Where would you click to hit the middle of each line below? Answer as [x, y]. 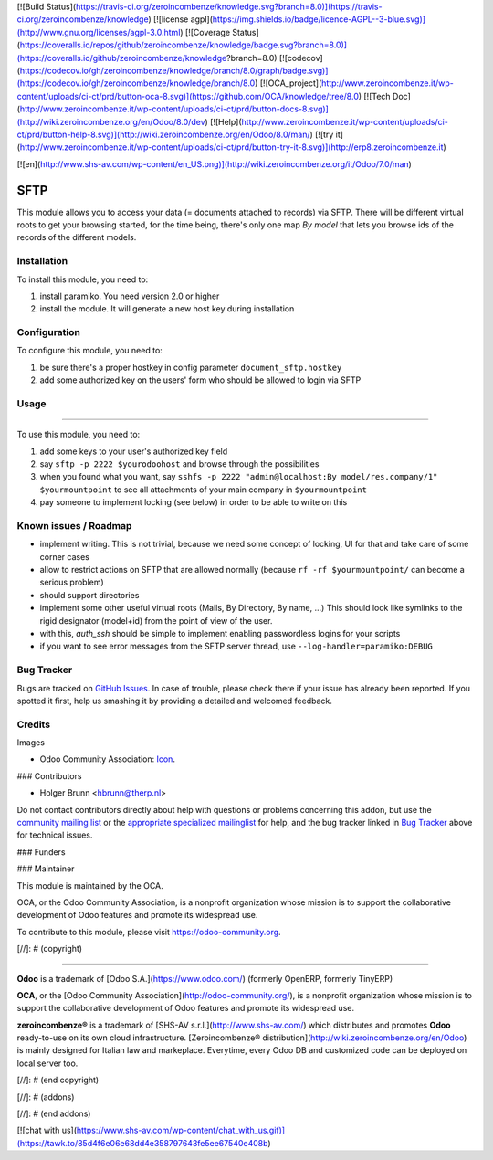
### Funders [41, 852]
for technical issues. [55, 835]
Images [31, 743]
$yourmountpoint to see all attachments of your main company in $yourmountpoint [203, 490]
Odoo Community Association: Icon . [107, 759]
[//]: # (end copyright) [58, 1080]
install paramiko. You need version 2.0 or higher [130, 296]
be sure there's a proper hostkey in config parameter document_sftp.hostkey [191, 367]
